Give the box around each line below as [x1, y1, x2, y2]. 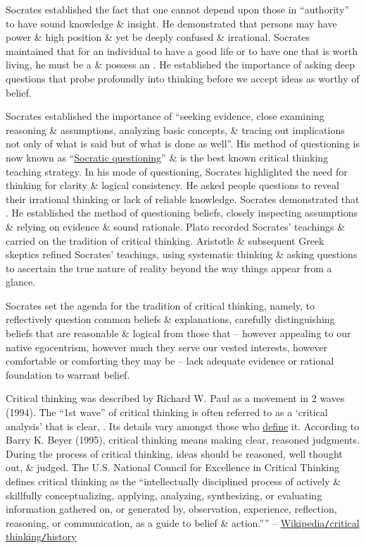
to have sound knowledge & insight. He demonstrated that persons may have [6, 16, 337, 30]
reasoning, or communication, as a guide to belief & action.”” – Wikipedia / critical [6, 515, 360, 530]
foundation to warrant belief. [6, 367, 130, 382]
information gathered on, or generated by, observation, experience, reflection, [6, 501, 337, 516]
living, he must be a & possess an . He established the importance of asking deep [6, 57, 355, 72]
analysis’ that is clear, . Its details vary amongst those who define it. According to [6, 418, 360, 433]
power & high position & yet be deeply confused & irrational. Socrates [6, 30, 310, 44]
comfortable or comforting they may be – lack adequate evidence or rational [6, 353, 334, 368]
